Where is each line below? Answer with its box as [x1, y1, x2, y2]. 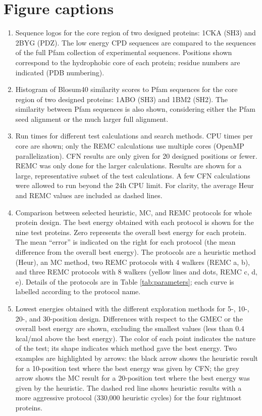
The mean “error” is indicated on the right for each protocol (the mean [15, 237, 236, 247]
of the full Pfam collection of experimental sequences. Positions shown [15, 47, 232, 58]
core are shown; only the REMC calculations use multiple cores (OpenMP [15, 141, 244, 151]
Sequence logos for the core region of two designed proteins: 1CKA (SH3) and [15, 27, 256, 38]
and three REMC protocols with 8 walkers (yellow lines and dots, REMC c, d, [15, 266, 257, 277]
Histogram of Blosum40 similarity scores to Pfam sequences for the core [15, 84, 238, 95]
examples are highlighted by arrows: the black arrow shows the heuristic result [15, 352, 258, 363]
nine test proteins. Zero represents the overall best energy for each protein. [15, 226, 247, 237]
